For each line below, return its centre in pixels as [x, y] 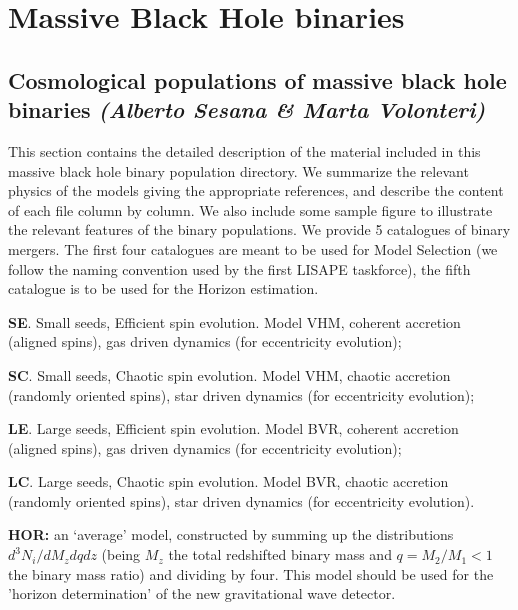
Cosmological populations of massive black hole [257, 79]
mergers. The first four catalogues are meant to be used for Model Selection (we [253, 248]
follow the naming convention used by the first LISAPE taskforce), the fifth [239, 268]
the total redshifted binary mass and [280, 554]
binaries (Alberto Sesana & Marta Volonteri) [247, 109]
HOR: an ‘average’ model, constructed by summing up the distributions [231, 534]
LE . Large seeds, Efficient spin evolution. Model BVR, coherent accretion [233, 428]
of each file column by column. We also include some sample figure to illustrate [250, 209]
